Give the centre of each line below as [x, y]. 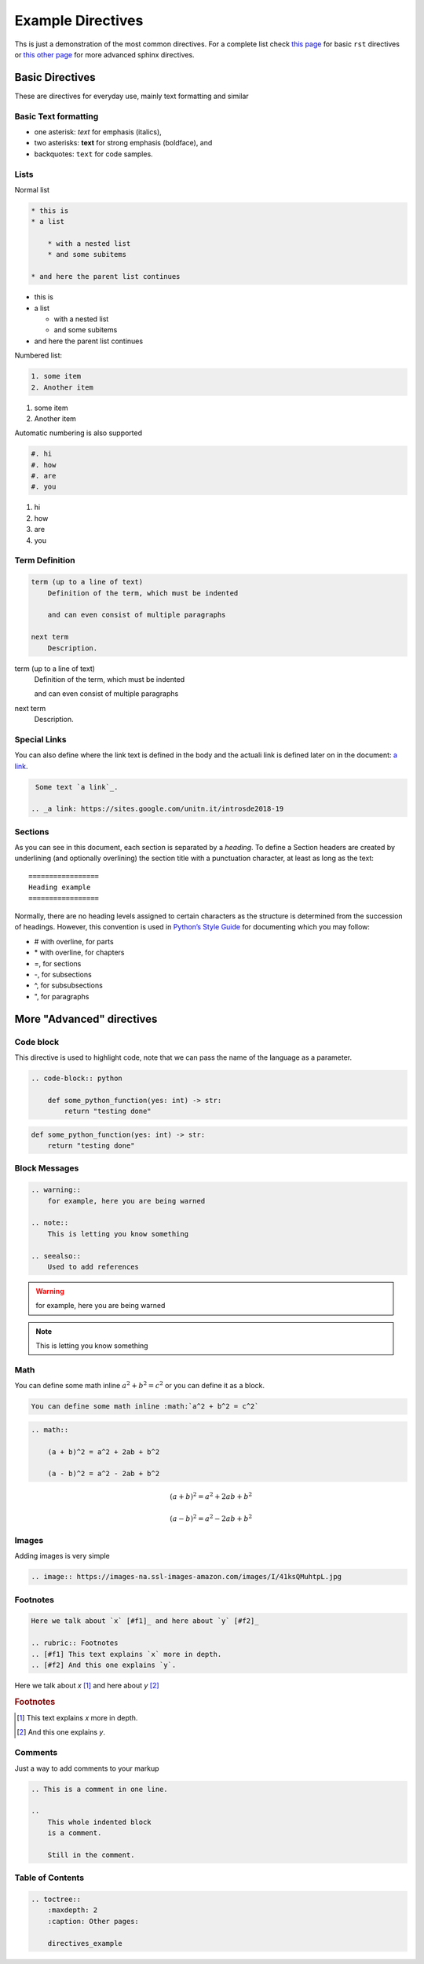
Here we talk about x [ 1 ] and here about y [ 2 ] [87, 1685]
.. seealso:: [56, 1256]
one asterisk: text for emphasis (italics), [98, 132]
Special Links [40, 739]
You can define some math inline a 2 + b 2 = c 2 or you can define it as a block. [140, 1385]
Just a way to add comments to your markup [87, 1768]
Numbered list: [38, 355]
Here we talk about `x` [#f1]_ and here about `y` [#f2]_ [145, 1621]
